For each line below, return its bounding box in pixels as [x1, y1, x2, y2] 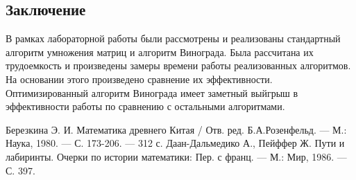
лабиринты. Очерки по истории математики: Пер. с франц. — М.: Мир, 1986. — [6, 149, 347, 163]
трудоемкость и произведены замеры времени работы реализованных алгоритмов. [6, 58, 351, 73]
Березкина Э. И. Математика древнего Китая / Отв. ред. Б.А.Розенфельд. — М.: [6, 122, 347, 136]
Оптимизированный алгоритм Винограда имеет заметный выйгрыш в [6, 85, 298, 100]
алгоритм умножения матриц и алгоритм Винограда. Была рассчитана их [6, 44, 314, 59]
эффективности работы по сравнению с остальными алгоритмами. [6, 99, 285, 114]
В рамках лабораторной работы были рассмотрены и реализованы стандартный [6, 31, 341, 46]
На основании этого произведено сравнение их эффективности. [6, 71, 273, 86]
